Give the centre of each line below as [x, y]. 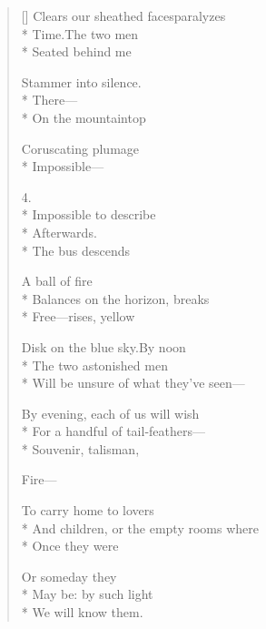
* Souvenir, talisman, [80, 448]
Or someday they [69, 576]
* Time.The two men [80, 33]
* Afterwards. [59, 232]
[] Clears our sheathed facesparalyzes [123, 15]
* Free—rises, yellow [78, 316]
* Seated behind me [76, 51]
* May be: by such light [87, 594]
